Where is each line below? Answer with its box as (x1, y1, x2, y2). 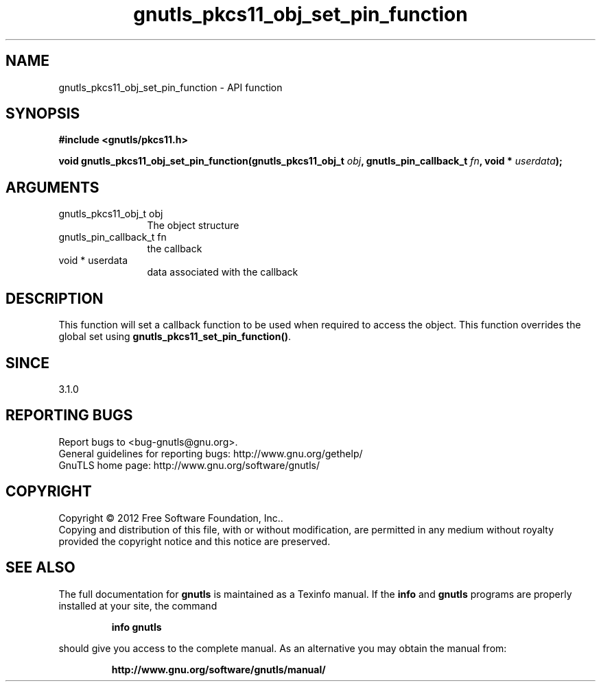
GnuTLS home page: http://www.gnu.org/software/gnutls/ (58, 459, 320, 471)
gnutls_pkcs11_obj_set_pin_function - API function (58, 81, 283, 93)
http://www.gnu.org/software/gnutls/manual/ (111, 663, 326, 675)
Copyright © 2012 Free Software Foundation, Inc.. (58, 511, 283, 524)
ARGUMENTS (5, 178, 99, 196)
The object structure (147, 219, 239, 232)
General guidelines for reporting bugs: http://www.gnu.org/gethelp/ (58, 447, 363, 459)
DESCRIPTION (5, 289, 104, 307)
